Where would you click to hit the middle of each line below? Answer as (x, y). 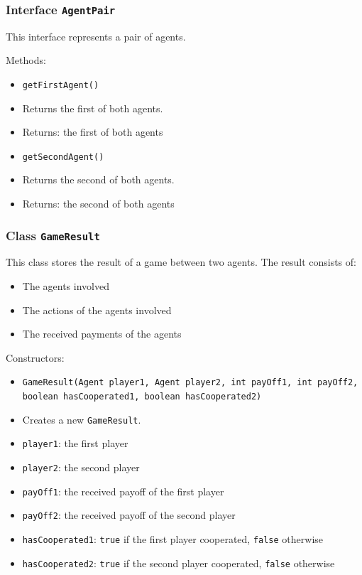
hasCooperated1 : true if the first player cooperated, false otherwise (173, 539)
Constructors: (35, 357)
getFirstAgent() (61, 85)
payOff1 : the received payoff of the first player (123, 491)
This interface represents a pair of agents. (96, 36)
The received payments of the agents (102, 334)
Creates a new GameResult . (82, 419)
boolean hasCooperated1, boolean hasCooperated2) (142, 397)
